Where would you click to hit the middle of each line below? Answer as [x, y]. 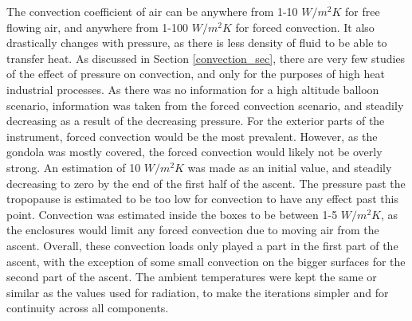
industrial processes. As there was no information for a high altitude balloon [193, 89]
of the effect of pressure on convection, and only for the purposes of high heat [196, 74]
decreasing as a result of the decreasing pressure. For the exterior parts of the [196, 121]
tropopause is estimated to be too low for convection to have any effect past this [202, 199]
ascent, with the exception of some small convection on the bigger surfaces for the [206, 261]
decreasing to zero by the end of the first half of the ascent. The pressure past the [206, 183]
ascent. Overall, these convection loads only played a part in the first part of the [202, 245]
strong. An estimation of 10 [74, 167]
